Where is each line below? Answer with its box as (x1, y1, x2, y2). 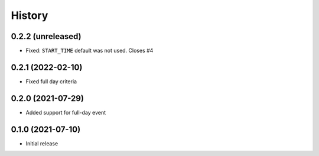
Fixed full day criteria (25, 77, 77, 85)
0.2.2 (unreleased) (11, 31, 82, 41)
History (11, 9, 48, 22)
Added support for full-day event (25, 109, 106, 116)
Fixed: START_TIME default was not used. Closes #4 (25, 47, 154, 54)
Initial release (25, 139, 58, 147)
